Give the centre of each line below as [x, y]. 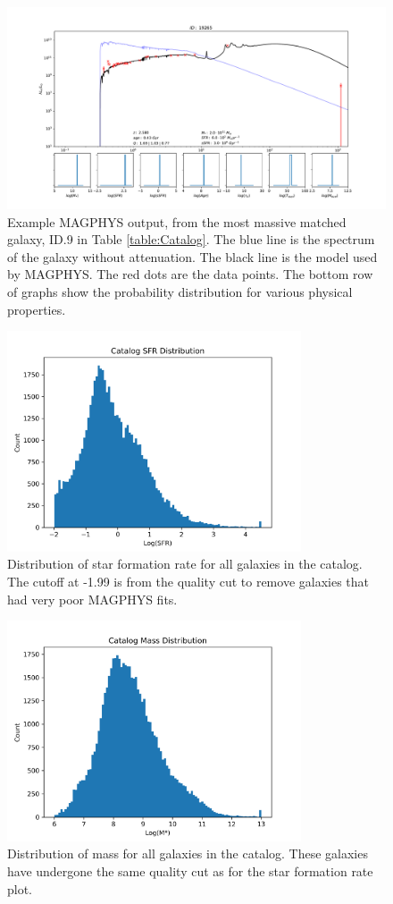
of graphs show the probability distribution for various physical [180, 292]
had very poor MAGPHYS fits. [92, 599]
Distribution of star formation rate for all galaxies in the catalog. [185, 564]
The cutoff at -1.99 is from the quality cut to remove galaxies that [188, 582]
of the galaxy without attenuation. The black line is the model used [192, 256]
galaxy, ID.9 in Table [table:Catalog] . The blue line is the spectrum [191, 239]
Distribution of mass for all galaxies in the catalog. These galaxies [188, 853]
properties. [37, 309]
